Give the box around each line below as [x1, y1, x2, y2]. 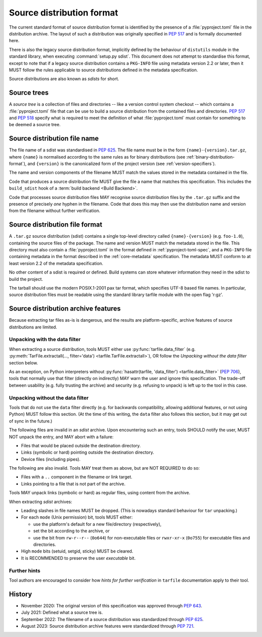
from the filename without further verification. [9, 208, 100, 213]
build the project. [9, 276, 43, 282]
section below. [9, 359, 38, 366]
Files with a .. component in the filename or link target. [21, 474, 132, 480]
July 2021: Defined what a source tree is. [21, 609, 103, 616]
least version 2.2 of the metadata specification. [9, 260, 103, 266]
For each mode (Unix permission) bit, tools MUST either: [21, 514, 133, 520]
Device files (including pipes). [21, 456, 81, 462]
